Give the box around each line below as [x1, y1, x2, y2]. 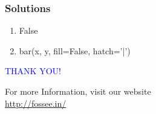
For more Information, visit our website [5, 85, 151, 97]
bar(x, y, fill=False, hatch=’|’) [19, 44, 131, 57]
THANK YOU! [5, 65, 61, 77]
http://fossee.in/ [5, 97, 67, 109]
